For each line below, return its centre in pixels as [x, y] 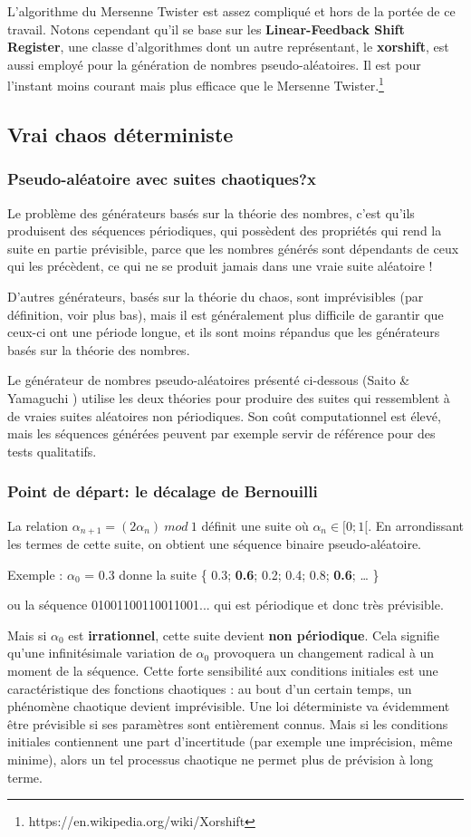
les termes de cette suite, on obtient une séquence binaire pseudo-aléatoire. [215, 544]
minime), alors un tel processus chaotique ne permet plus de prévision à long [220, 759]
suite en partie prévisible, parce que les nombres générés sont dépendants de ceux [233, 248]
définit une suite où [255, 525]
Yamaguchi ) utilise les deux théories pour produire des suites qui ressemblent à [229, 397]
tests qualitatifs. [52, 451]
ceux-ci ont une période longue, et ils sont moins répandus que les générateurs [224, 332]
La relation [38, 525]
